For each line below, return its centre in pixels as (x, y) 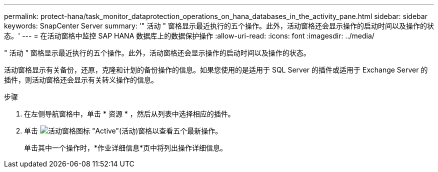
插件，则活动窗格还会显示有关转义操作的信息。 (81, 80)
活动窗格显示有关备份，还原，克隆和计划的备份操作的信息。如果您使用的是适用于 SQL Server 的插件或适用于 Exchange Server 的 (216, 70)
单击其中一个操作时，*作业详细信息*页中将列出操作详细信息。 (126, 148)
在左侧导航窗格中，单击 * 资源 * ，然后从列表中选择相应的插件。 (129, 114)
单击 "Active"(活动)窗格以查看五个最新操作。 (123, 131)
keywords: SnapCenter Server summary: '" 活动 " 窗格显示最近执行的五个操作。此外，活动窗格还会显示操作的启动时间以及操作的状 (219, 26)
